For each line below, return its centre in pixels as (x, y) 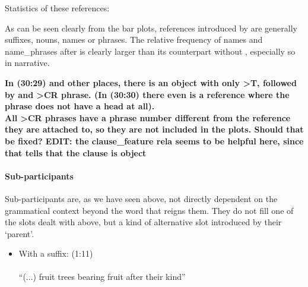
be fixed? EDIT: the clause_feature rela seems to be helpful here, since (154, 141)
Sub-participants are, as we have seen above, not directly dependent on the (141, 198)
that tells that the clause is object (76, 152)
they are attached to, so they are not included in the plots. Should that (154, 129)
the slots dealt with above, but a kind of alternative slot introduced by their (143, 222)
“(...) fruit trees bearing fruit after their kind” (102, 277)
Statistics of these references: (57, 8)
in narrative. (27, 63)
